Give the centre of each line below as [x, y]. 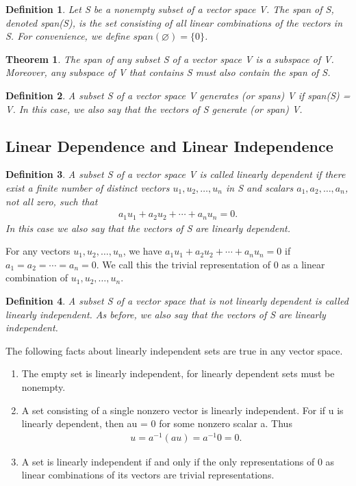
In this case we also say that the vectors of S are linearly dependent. [148, 228]
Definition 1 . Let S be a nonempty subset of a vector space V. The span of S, [170, 9]
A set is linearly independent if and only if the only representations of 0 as [178, 461]
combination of [37, 278]
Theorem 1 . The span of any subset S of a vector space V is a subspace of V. [170, 59]
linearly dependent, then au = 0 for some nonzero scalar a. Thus [157, 423]
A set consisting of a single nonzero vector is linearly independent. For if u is [182, 410]
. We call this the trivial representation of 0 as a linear [211, 264]
